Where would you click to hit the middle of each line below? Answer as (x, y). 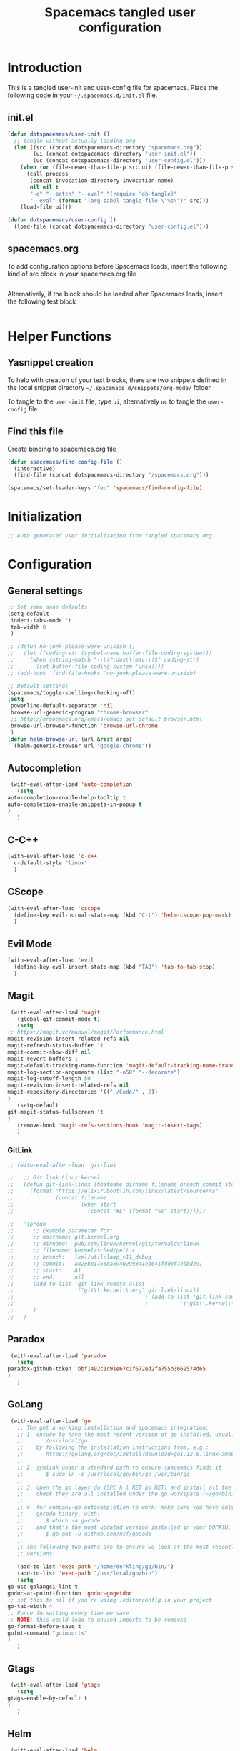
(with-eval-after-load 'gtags (55, 1685)
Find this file (35, 432)
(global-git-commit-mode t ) (59, 1019)
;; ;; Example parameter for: (60, 1231)
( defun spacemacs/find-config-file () (65, 462)
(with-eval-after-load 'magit (55, 1012)
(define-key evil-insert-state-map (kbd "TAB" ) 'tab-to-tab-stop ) (115, 967)
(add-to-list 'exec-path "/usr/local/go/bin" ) (87, 1573)
